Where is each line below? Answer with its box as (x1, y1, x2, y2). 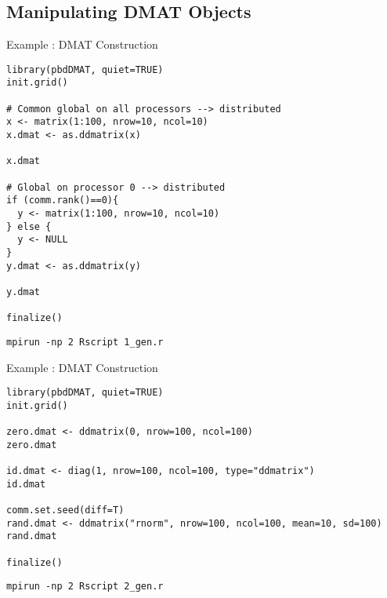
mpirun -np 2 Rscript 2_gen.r (6, 581, 164, 593)
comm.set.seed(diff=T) (6, 505, 125, 516)
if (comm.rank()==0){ (6, 195, 119, 206)
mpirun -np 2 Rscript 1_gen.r (6, 336, 164, 348)
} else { (6, 221, 52, 232)
